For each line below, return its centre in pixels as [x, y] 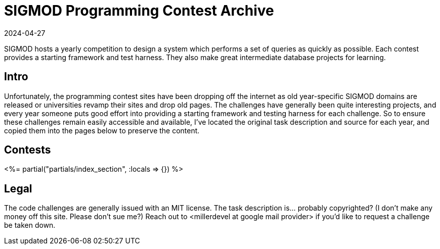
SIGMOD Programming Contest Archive [139, 11]
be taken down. [30, 225]
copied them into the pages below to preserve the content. [102, 130]
